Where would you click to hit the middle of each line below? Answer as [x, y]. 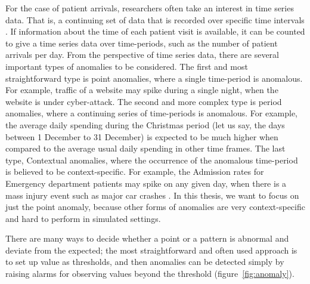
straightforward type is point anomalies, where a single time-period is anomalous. [154, 78]
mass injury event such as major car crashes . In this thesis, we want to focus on [152, 195]
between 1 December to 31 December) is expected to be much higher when [142, 136]
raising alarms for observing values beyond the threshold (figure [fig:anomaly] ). [150, 274]
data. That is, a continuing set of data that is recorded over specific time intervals [155, 19]
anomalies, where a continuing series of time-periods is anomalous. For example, [152, 113]
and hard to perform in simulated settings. [83, 218]
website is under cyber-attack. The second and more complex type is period [144, 101]
